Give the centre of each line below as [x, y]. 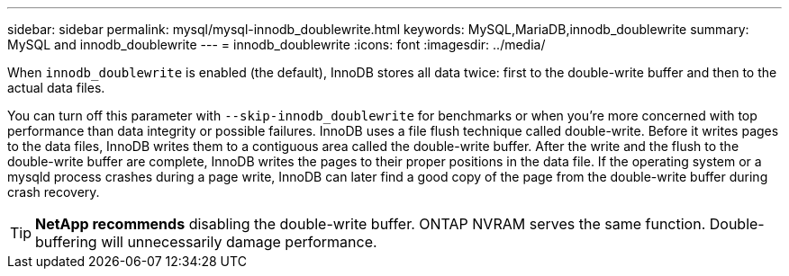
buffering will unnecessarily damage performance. [206, 242]
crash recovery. [54, 192]
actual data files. [56, 88]
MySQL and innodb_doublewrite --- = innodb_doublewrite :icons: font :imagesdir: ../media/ [277, 45]
